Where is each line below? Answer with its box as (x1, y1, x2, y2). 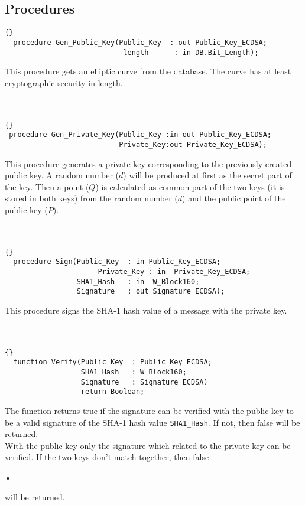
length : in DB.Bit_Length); (123, 48, 259, 57)
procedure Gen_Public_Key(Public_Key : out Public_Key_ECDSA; (13, 38, 267, 47)
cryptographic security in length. (5, 76, 123, 89)
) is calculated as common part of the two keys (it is (95, 180, 285, 193)
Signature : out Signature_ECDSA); (76, 287, 225, 296)
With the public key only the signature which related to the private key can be (5, 439, 291, 451)
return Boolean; (80, 387, 145, 396)
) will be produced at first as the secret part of (123, 169, 292, 181)
